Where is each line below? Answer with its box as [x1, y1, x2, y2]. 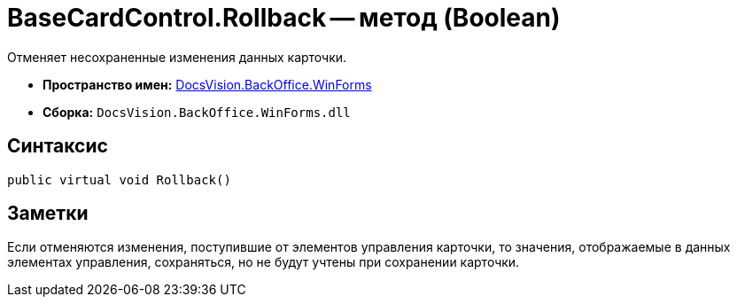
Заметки [7, 202, 89, 225]
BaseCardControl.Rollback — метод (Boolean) [7, 3, 561, 33]
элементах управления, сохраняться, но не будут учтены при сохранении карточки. [7, 254, 520, 270]
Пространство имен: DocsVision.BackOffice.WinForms [43, 76, 372, 92]
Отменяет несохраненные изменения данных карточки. [7, 49, 347, 65]
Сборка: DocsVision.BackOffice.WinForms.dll [43, 104, 351, 120]
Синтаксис [7, 135, 108, 158]
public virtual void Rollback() [7, 172, 231, 187]
